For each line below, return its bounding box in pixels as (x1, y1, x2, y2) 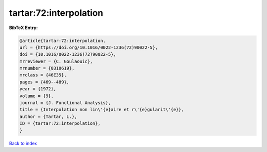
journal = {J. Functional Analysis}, (19, 100, 111, 106)
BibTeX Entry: (9, 25, 38, 31)
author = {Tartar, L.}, (19, 114, 78, 119)
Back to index (9, 140, 37, 146)
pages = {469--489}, (19, 79, 69, 85)
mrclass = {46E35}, (19, 72, 67, 78)
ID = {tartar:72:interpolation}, (19, 121, 101, 126)
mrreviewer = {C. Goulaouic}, (19, 58, 93, 64)
